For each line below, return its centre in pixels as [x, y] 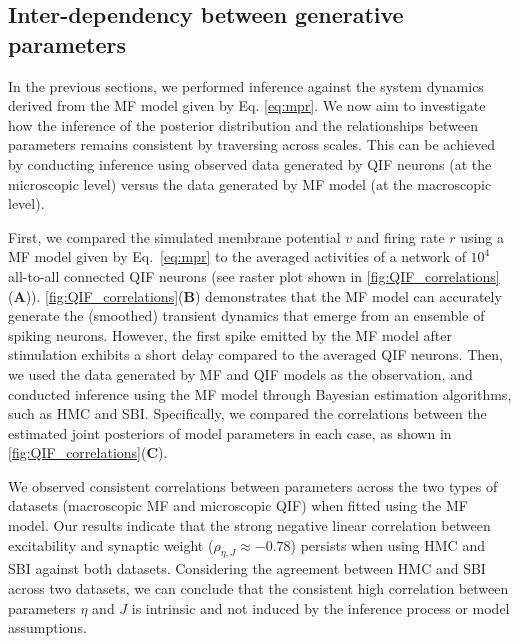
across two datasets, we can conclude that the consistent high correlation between [258, 588]
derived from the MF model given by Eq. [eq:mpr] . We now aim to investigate [247, 105]
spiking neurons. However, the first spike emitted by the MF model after [230, 334]
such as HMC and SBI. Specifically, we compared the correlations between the [247, 413]
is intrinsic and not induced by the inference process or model [320, 607]
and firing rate [400, 236]
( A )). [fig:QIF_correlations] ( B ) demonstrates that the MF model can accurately [255, 295]
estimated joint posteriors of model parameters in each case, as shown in [230, 432]
